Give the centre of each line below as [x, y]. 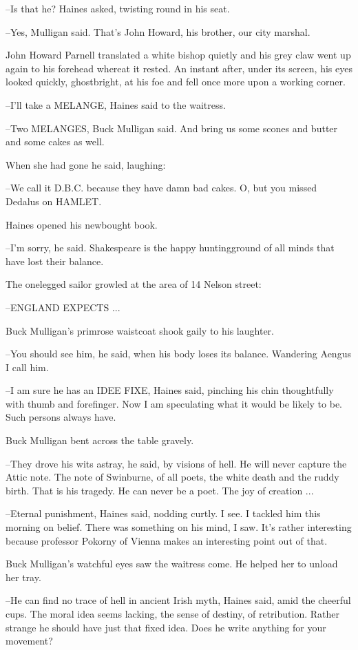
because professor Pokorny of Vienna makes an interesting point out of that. [167, 540]
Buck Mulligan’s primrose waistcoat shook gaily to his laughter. [140, 330]
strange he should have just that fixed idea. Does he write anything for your [166, 627]
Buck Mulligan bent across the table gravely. [100, 440]
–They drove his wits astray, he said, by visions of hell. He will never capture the [176, 463]
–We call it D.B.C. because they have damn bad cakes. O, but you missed [161, 188]
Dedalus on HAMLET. [54, 201]
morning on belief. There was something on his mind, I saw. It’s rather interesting [179, 527]
